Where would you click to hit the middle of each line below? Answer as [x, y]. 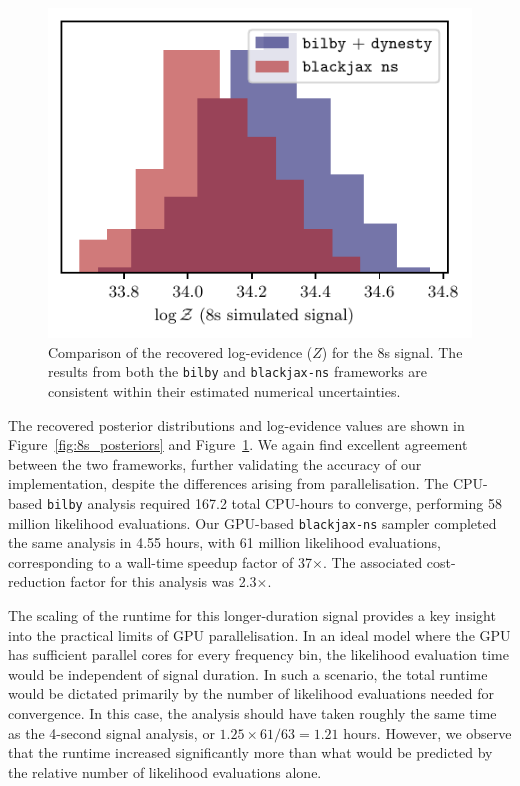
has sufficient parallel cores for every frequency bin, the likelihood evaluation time [258, 654]
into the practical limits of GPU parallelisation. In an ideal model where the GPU [259, 634]
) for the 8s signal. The [392, 351]
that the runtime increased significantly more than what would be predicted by [250, 752]
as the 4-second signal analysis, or [111, 732]
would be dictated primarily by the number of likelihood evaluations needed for [251, 693]
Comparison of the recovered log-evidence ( [180, 351]
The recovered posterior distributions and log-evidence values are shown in [236, 424]
